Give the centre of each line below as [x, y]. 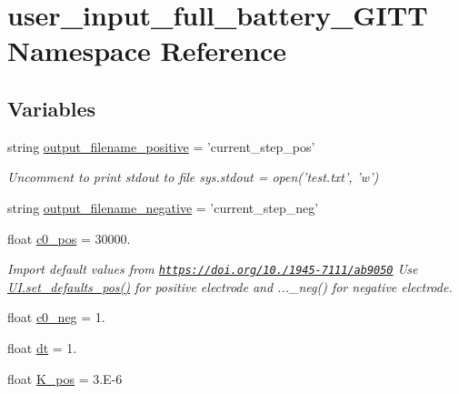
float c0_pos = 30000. [69, 238]
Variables [52, 108]
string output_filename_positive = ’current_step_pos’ [161, 146]
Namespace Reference [147, 51]
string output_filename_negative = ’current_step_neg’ [163, 207]
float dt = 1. [42, 347]
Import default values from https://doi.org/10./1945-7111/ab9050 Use [213, 269]
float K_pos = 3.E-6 [65, 378]
